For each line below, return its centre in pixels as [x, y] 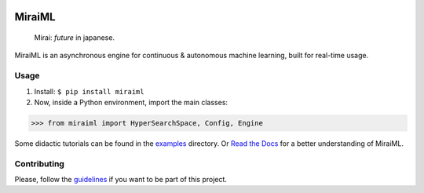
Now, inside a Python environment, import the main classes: [131, 102]
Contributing [39, 163]
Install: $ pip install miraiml [89, 91]
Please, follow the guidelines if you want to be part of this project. [121, 180]
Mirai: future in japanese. [75, 38]
